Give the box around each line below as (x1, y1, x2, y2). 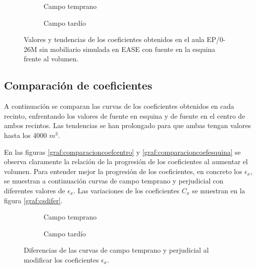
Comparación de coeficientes (4, 78, 153, 93)
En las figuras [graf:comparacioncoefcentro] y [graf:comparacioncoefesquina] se (4, 146, 241, 157)
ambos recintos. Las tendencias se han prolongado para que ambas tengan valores (4, 120, 251, 131)
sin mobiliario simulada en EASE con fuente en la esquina (39, 44, 215, 54)
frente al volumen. (24, 53, 79, 64)
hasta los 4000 (4, 130, 47, 140)
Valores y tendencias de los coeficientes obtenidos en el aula (24, 34, 205, 45)
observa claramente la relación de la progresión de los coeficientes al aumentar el (4, 156, 248, 167)
